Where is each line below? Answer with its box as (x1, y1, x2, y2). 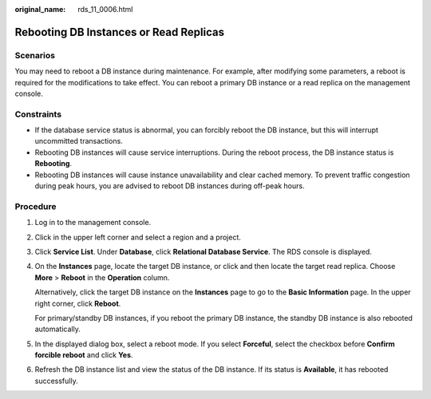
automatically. (34, 324, 81, 334)
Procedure (14, 200, 57, 211)
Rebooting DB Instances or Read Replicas (14, 25, 225, 39)
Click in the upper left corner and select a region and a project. (34, 232, 241, 242)
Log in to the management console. (34, 218, 152, 227)
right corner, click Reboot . (34, 298, 121, 308)
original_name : (14, 5, 66, 14)
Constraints (14, 109, 62, 120)
